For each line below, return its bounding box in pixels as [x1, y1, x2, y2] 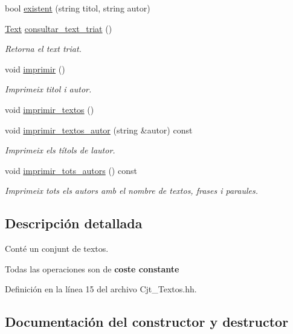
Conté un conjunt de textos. [5, 242, 109, 255]
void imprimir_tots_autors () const [5, 164, 137, 176]
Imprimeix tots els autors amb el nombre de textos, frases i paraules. [5, 184, 259, 197]
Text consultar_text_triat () [5, 22, 112, 34]
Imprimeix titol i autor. [5, 83, 92, 95]
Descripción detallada [5, 214, 143, 233]
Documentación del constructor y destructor [5, 312, 289, 331]
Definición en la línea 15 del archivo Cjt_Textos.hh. [5, 283, 197, 295]
